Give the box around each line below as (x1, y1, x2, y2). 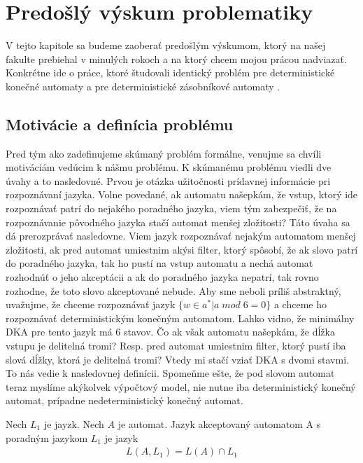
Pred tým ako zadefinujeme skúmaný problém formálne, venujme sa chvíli (6, 146, 322, 160)
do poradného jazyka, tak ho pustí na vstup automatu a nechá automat (6, 256, 313, 270)
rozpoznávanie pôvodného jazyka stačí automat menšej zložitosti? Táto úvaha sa (6, 214, 350, 229)
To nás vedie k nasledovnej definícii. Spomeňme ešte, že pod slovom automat (6, 366, 335, 380)
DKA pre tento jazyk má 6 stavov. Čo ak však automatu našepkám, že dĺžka (6, 324, 335, 339)
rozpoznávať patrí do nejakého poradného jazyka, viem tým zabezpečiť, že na (6, 201, 337, 216)
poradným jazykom (6, 430, 88, 445)
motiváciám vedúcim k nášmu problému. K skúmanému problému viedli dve (6, 160, 332, 174)
